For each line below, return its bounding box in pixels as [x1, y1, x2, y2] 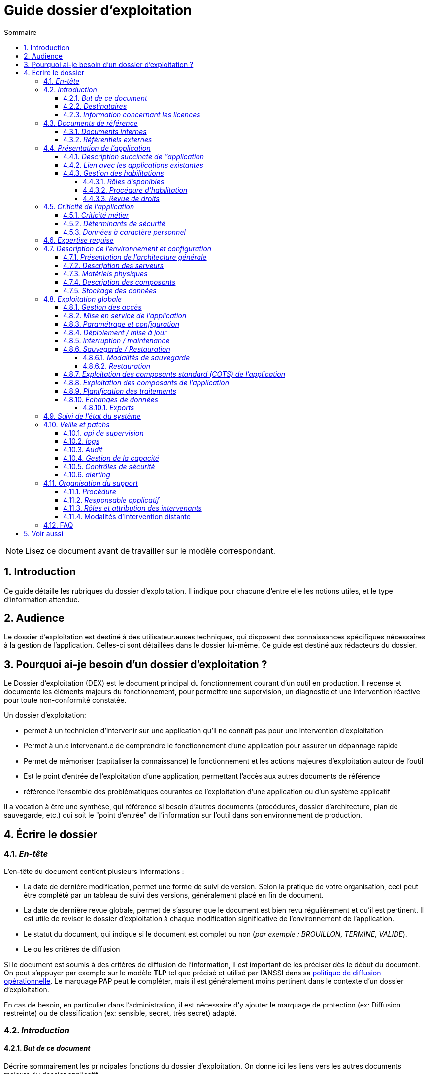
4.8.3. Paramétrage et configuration [63, 319, 179, 328]
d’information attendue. [4, 595, 80, 604]
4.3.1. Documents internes [63, 127, 147, 135]
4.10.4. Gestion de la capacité [63, 453, 159, 462]
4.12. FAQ [43, 520, 73, 529]
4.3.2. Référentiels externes [63, 135, 152, 144]
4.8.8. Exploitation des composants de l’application [63, 378, 229, 387]
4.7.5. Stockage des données [63, 286, 157, 295]
